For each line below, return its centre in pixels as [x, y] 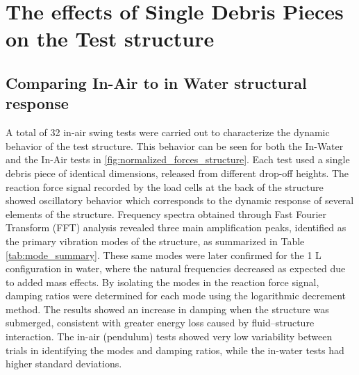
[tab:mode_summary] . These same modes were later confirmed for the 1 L [164, 255]
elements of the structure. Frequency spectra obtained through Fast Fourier [166, 214]
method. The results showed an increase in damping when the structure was [167, 309]
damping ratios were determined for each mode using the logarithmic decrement [176, 295]
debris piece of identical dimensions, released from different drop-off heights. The [177, 173]
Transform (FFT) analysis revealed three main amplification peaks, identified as [176, 227]
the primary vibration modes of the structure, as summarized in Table [155, 241]
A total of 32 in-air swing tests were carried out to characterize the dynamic [168, 132]
